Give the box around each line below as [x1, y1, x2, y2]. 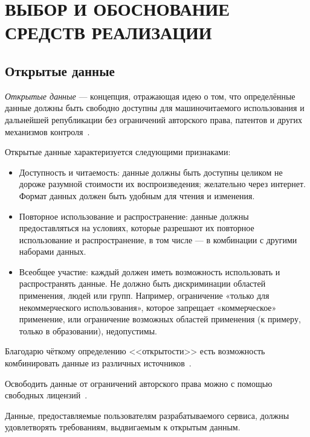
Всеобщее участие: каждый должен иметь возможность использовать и [19, 265, 280, 278]
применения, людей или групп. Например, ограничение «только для [19, 289, 270, 302]
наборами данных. [19, 245, 86, 258]
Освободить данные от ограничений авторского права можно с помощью [5, 377, 273, 389]
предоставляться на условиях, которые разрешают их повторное [19, 222, 254, 234]
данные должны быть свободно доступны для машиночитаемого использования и [5, 101, 305, 114]
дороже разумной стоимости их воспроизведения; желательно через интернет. [19, 177, 306, 190]
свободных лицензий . [5, 389, 88, 401]
